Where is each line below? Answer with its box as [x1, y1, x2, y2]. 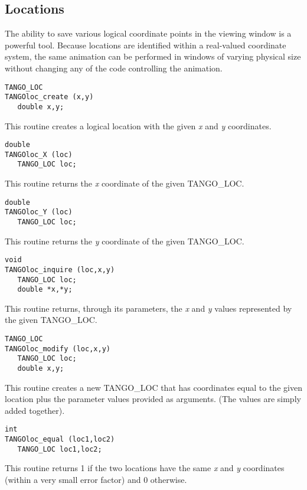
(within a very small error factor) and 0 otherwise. [5, 473, 187, 486]
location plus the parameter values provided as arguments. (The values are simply [5, 393, 301, 405]
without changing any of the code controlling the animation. [5, 61, 223, 74]
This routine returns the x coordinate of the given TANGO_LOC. [5, 177, 244, 190]
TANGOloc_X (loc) [5, 150, 73, 159]
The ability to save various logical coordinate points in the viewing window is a [5, 27, 292, 40]
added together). [5, 404, 65, 416]
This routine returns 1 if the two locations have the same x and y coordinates [5, 462, 285, 474]
